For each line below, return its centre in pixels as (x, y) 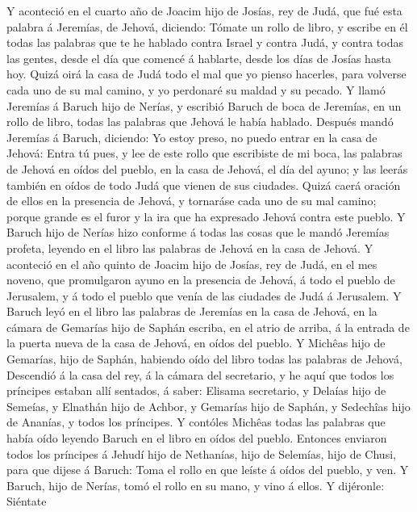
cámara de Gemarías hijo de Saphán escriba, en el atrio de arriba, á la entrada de (208, 327)
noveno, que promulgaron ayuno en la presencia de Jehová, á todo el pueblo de (201, 280)
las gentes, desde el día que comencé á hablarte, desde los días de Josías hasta (199, 58)
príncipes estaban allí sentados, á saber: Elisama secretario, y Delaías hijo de (196, 390)
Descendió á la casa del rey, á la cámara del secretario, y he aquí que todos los (200, 374)
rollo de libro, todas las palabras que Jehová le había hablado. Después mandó (200, 122)
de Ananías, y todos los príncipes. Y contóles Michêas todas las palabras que (196, 422)
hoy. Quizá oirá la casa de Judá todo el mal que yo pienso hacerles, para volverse (206, 74)
